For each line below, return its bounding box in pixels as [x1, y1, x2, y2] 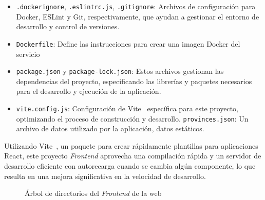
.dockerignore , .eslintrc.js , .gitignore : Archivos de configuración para [16, 1, 256, 11]
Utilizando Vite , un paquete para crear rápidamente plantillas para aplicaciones [4, 140, 258, 151]
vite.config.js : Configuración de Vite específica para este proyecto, [16, 103, 239, 113]
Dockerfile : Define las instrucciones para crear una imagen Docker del [16, 38, 240, 49]
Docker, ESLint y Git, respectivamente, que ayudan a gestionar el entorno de [16, 11, 259, 22]
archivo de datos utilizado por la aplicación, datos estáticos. [16, 123, 204, 134]
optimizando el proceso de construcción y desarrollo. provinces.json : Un [16, 113, 249, 124]
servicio [16, 48, 40, 59]
